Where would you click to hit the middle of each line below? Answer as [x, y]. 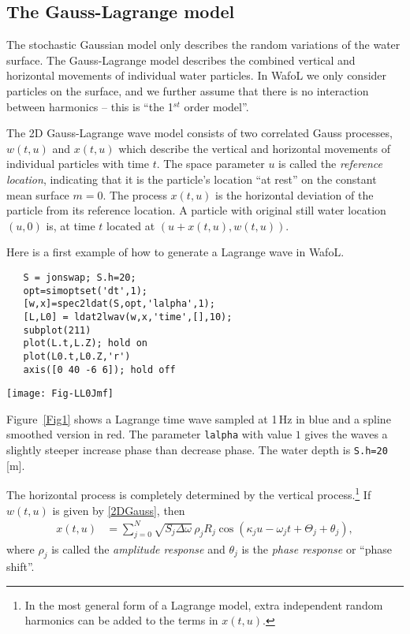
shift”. [20, 567]
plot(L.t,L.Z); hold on [85, 343]
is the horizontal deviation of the [294, 194]
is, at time [71, 225]
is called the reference [330, 164]
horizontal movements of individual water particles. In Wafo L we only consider [197, 75]
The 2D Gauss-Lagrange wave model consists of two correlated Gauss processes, [199, 133]
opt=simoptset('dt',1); [85, 291]
